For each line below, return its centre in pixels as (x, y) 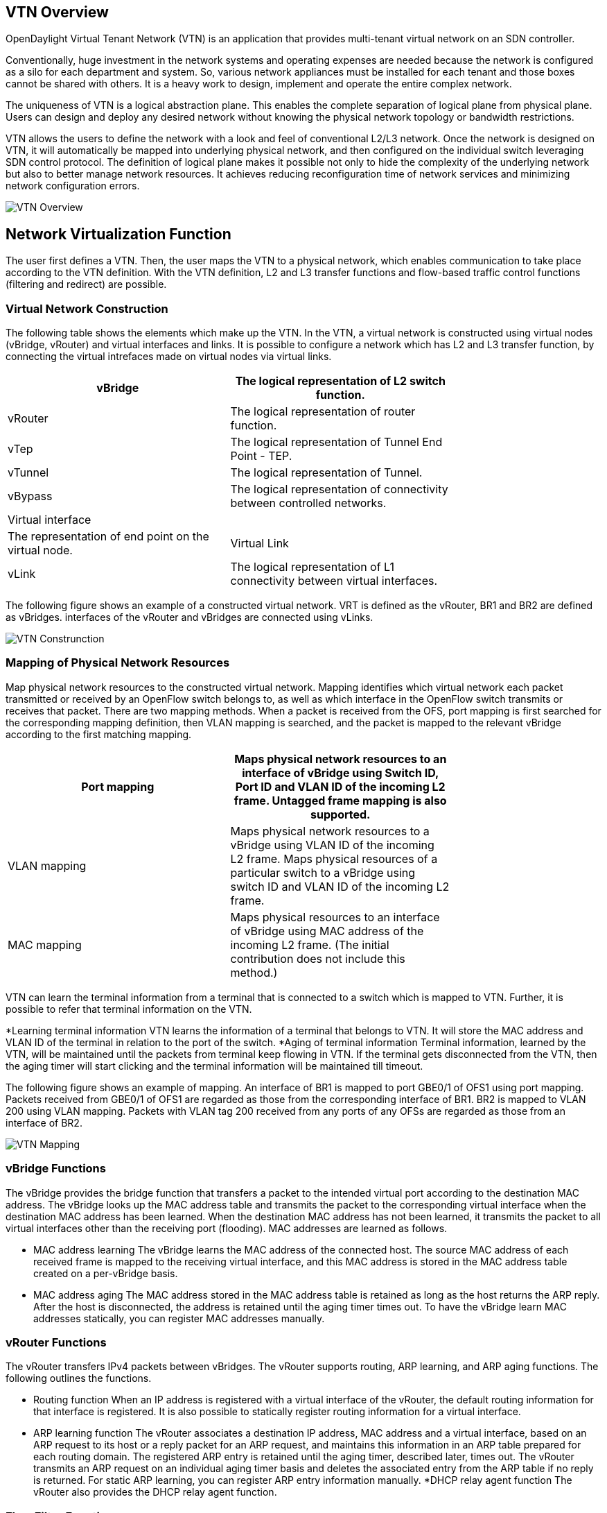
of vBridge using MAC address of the (327, 931)
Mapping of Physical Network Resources (118, 663)
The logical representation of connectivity (339, 489)
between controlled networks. (308, 503)
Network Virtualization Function (118, 234)
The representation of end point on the (108, 537)
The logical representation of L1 (312, 567)
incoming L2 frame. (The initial (310, 944)
